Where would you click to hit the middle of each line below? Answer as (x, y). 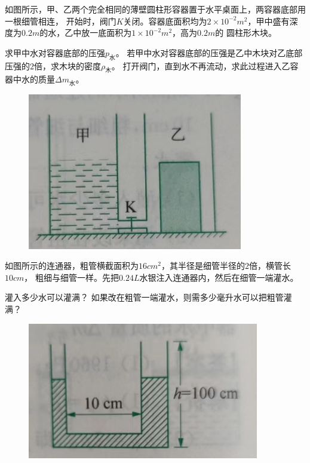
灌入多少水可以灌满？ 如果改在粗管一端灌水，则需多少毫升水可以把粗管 (144, 297)
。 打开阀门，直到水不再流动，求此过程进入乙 (201, 65)
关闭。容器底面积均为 (165, 21)
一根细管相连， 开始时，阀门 (61, 21)
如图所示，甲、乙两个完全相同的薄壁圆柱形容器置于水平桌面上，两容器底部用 (155, 9)
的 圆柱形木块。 (246, 33)
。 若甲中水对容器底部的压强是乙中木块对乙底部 (209, 52)
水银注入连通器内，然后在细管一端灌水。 (219, 277)
